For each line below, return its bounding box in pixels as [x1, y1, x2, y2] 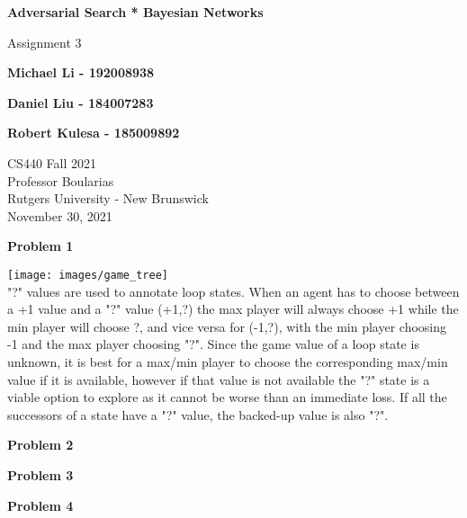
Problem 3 [7, 465, 74, 484]
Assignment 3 [7, 32, 82, 51]
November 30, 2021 [7, 206, 112, 225]
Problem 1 [7, 237, 74, 255]
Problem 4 [7, 496, 74, 514]
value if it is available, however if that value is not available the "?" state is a [7, 370, 430, 388]
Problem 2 [7, 435, 74, 454]
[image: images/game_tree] [7, 268, 168, 281]
